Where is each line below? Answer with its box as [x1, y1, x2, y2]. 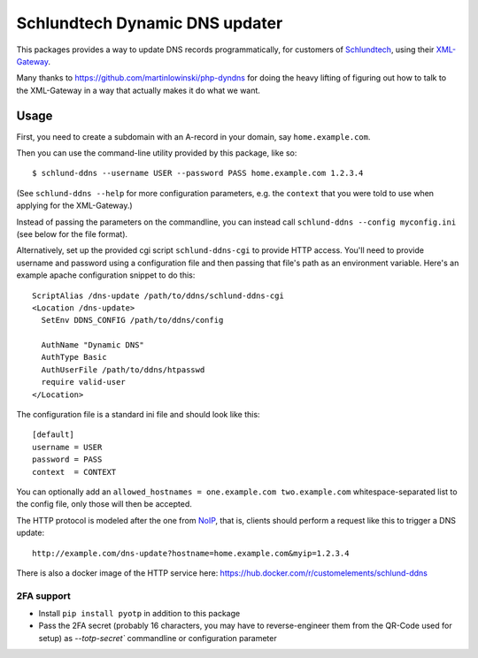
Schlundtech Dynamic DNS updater [16, 13, 283, 33]
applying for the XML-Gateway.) [16, 200, 133, 211]
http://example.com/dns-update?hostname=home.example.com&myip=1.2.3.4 [32, 548, 350, 558]
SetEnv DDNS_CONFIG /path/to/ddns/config [41, 315, 224, 325]
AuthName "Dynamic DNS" [41, 340, 145, 350]
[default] [32, 430, 74, 440]
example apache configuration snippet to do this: [16, 270, 196, 280]
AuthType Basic [41, 352, 107, 363]
